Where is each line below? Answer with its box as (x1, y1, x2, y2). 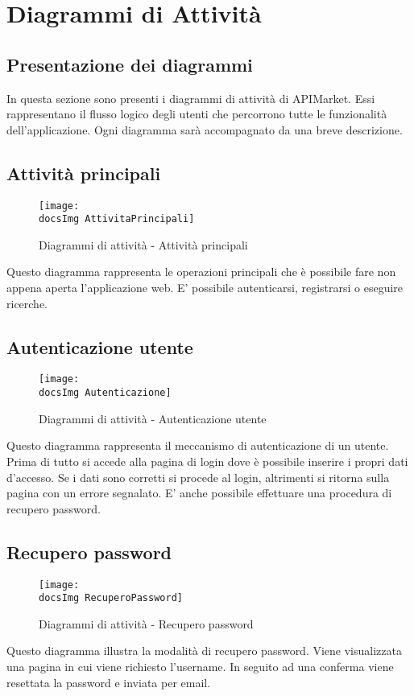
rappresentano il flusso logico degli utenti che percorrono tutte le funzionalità (6, 105, 387, 122)
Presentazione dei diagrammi (6, 51, 253, 76)
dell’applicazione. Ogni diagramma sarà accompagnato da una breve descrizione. (6, 121, 403, 138)
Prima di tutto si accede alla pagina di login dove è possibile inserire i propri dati (6, 452, 408, 469)
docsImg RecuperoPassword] (39, 592, 183, 604)
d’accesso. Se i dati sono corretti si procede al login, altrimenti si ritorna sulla (6, 468, 390, 485)
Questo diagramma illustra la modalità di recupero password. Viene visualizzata (6, 642, 402, 659)
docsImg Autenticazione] (39, 387, 172, 399)
